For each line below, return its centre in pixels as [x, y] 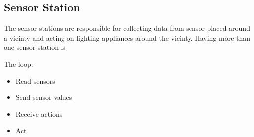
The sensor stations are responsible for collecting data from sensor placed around [127, 28]
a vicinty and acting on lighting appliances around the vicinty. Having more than [127, 37]
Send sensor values [44, 97]
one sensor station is [35, 47]
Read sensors [35, 80]
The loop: [19, 64]
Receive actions [39, 114]
